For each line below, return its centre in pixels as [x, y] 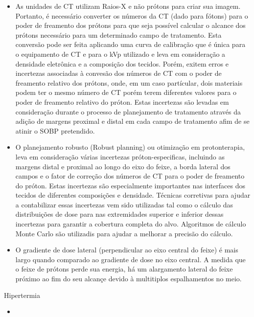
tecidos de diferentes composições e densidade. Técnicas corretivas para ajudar [133, 195]
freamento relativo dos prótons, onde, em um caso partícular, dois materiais [129, 82]
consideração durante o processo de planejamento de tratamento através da [128, 111]
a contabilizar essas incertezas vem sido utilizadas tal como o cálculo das [124, 204]
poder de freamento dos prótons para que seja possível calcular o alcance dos [130, 25]
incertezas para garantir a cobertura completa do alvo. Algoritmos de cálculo [131, 224]
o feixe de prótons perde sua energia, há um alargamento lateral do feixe [124, 269]
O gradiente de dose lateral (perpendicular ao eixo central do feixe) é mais [127, 250]
